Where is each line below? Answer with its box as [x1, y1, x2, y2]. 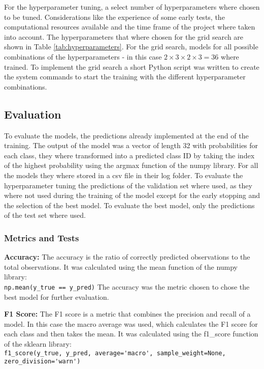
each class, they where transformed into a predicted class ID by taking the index [4, 150, 255, 160]
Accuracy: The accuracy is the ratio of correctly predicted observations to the [4, 251, 250, 262]
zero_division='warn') [4, 358, 81, 365]
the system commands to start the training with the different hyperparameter [4, 71, 246, 82]
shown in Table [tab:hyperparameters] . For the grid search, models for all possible [4, 41, 258, 52]
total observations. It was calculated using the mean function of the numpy [4, 261, 238, 272]
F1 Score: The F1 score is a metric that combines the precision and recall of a [4, 308, 251, 319]
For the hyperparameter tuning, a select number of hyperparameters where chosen [4, 2, 260, 12]
